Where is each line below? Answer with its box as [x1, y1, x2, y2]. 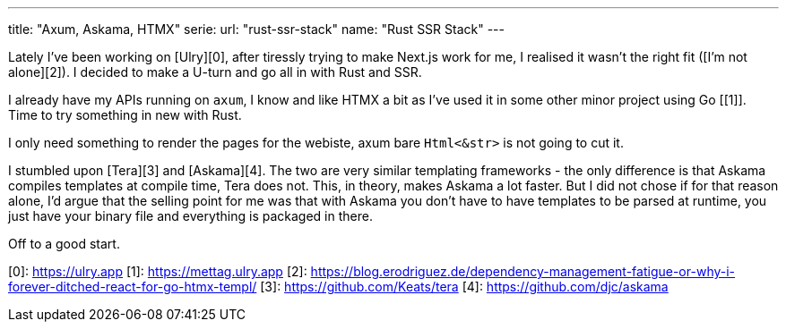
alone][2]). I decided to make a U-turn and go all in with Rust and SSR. [8, 64, 422, 80]
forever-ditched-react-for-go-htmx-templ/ [8, 279, 257, 294]
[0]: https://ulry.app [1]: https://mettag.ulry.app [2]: [8, 264, 307, 279]
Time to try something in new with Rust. [8, 107, 242, 122]
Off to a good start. [8, 236, 120, 251]
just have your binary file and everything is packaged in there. [8, 208, 373, 224]
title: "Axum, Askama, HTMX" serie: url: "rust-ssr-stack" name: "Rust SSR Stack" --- [8, 21, 505, 37]
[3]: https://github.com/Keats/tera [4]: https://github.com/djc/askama [260, 279, 669, 294]
